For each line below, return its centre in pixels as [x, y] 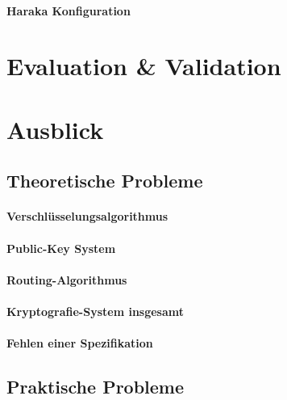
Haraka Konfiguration [69, 10]
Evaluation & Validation [144, 66]
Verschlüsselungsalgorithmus [87, 216]
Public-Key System [61, 248]
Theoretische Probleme [105, 181]
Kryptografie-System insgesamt [96, 311]
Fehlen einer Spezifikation [80, 343]
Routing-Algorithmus [67, 279]
